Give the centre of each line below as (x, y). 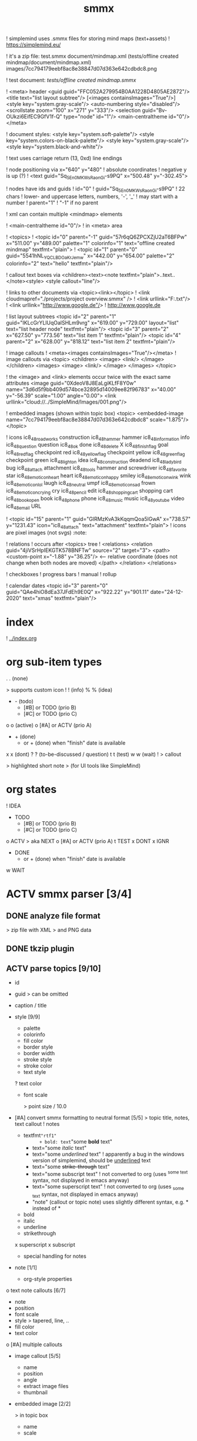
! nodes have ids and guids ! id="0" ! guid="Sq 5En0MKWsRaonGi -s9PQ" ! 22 (96, 189)
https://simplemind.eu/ (34, 45)
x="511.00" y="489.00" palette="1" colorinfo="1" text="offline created (91, 243)
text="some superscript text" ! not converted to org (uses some (108, 1187)
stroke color (38, 1066)
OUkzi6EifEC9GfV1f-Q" (34, 117)
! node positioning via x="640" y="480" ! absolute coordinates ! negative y (96, 170)
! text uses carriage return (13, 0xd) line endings (64, 158)
